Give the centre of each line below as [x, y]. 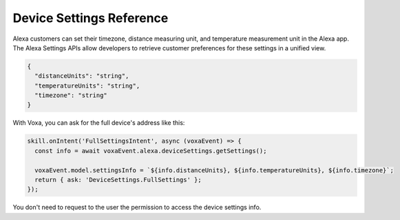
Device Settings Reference [91, 18]
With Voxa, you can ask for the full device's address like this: [99, 123]
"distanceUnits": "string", [82, 76]
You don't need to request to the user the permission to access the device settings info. [137, 208]
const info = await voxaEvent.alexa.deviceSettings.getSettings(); [151, 151]
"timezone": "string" [71, 96]
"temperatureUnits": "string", [87, 86]
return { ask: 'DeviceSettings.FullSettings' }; [118, 180]
